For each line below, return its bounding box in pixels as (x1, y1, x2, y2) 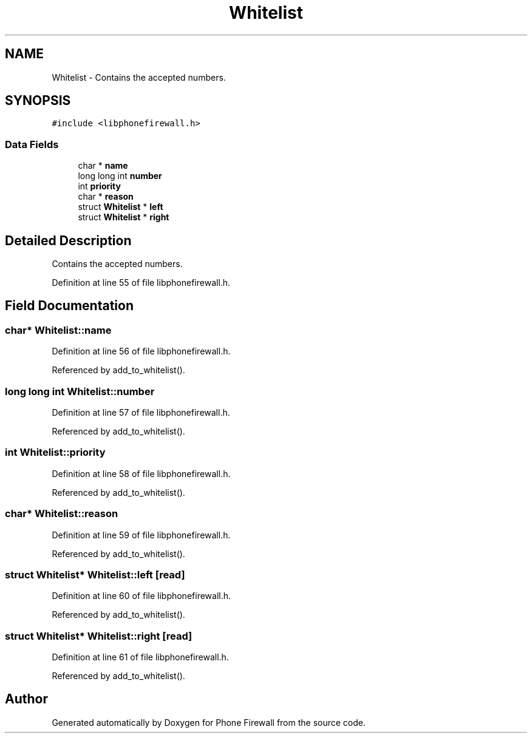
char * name (78, 160, 128, 171)
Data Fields (5, 138, 59, 151)
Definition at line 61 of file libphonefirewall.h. (52, 652, 229, 662)
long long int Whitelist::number (5, 385, 155, 398)
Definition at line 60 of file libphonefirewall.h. (52, 591, 231, 601)
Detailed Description (5, 232, 132, 248)
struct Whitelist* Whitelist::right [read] (5, 629, 193, 642)
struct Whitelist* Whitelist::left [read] (5, 568, 185, 581)
